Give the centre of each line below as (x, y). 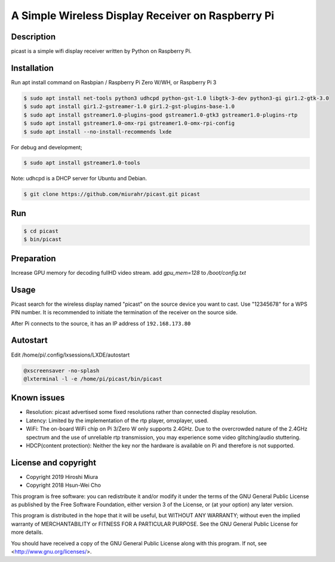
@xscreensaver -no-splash (62, 371)
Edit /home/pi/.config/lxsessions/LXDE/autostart (70, 355)
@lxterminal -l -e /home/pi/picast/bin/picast (93, 379)
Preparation (33, 258)
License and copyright (54, 463)
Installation (32, 68)
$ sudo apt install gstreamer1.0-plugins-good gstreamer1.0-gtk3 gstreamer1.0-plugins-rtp (161, 115)
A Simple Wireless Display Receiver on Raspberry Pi (143, 16)
